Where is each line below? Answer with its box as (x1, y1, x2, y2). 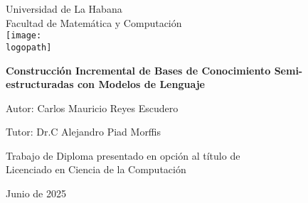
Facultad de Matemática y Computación (6, 15, 182, 30)
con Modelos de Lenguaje (77, 77, 205, 92)
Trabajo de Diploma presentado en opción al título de (6, 148, 240, 163)
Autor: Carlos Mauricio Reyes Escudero (6, 100, 179, 115)
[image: (6, 31, 42, 41)
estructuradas (6, 77, 74, 92)
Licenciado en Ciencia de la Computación (6, 162, 186, 177)
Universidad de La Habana (6, 1, 122, 16)
